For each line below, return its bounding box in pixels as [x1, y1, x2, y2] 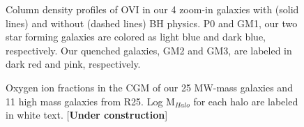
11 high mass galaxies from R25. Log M [6, 94, 175, 108]
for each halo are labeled [193, 94, 298, 108]
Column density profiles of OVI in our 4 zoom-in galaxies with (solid [6, 2, 299, 16]
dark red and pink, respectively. [6, 57, 141, 71]
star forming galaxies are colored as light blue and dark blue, [6, 29, 266, 44]
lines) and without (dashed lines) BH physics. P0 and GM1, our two [6, 15, 298, 30]
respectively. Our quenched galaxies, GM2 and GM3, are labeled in [6, 43, 292, 57]
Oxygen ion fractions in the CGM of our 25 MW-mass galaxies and [6, 80, 293, 94]
